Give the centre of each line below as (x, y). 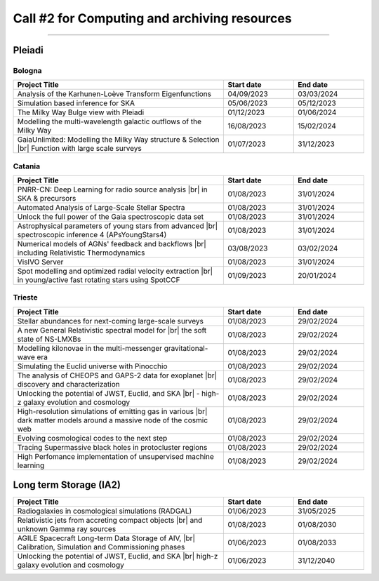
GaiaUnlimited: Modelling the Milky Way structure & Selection (119, 140)
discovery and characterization (68, 384)
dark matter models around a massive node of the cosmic (113, 420)
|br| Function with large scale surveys (79, 149)
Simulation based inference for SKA (76, 103)
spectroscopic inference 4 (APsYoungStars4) (92, 235)
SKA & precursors (47, 199)
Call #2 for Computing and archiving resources (152, 18)
